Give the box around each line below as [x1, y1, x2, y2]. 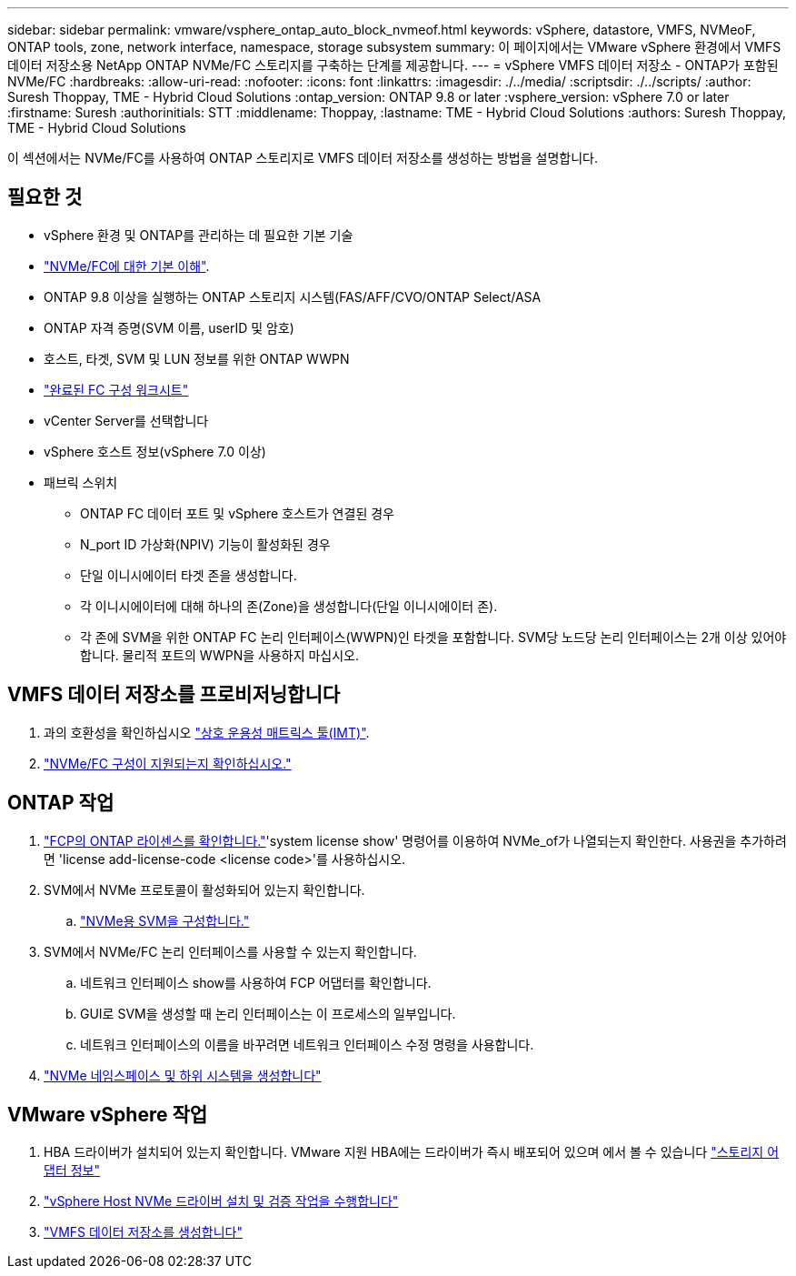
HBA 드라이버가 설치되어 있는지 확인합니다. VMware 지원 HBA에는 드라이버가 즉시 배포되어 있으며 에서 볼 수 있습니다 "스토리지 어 [44, 1144, 780, 1160]
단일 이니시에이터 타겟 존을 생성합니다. [80, 567, 297, 583]
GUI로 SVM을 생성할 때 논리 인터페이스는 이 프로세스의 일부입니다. [80, 1005, 456, 1021]
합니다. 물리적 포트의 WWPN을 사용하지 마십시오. [80, 647, 360, 663]
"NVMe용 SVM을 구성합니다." [80, 912, 250, 929]
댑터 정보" [44, 1162, 100, 1179]
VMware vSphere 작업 [7, 1102, 208, 1126]
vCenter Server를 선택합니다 [44, 412, 209, 428]
